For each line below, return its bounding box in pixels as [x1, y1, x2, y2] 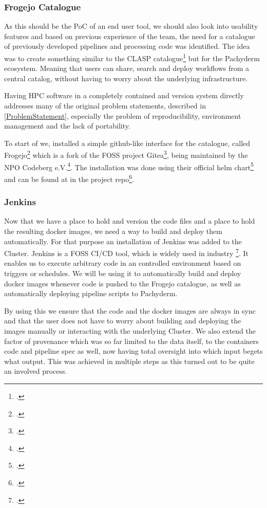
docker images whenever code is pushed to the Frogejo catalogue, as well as [4, 278, 241, 288]
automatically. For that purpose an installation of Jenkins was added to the [4, 235, 242, 246]
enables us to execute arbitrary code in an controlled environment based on [4, 258, 241, 268]
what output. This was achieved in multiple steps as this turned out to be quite [4, 355, 255, 366]
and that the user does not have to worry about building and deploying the [4, 315, 241, 326]
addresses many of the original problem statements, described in [4, 100, 206, 111]
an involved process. [4, 366, 67, 376]
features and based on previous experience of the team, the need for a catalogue [4, 30, 255, 41]
